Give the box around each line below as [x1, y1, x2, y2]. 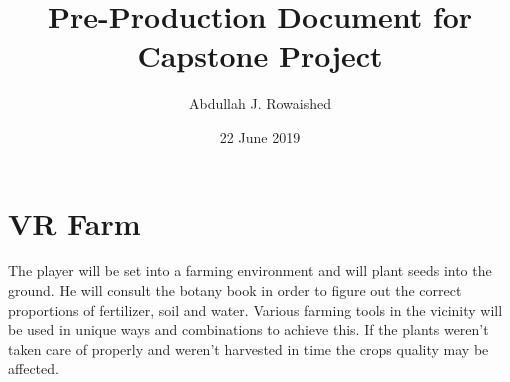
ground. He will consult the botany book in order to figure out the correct [8, 280, 462, 301]
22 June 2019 [219, 126, 301, 147]
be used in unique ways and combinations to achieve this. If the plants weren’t [8, 319, 489, 340]
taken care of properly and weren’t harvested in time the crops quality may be [8, 338, 489, 359]
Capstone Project [137, 35, 383, 76]
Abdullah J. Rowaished [188, 93, 332, 114]
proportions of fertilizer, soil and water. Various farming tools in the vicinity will [8, 299, 503, 320]
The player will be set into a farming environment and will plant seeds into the [8, 260, 492, 281]
